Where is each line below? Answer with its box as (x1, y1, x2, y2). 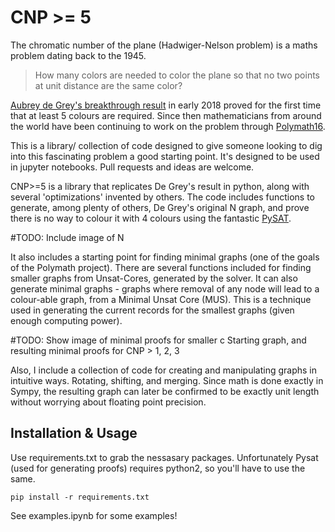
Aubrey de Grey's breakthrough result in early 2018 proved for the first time (10, 99, 322, 111)
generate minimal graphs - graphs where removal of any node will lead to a (10, 282, 320, 295)
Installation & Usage (10, 425, 138, 442)
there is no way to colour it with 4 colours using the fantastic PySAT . (10, 212, 292, 224)
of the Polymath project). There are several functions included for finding (10, 261, 312, 273)
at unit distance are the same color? (34, 79, 183, 91)
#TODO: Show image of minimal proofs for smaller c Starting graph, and (10, 334, 307, 346)
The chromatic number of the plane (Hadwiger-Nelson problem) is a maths (10, 39, 318, 51)
